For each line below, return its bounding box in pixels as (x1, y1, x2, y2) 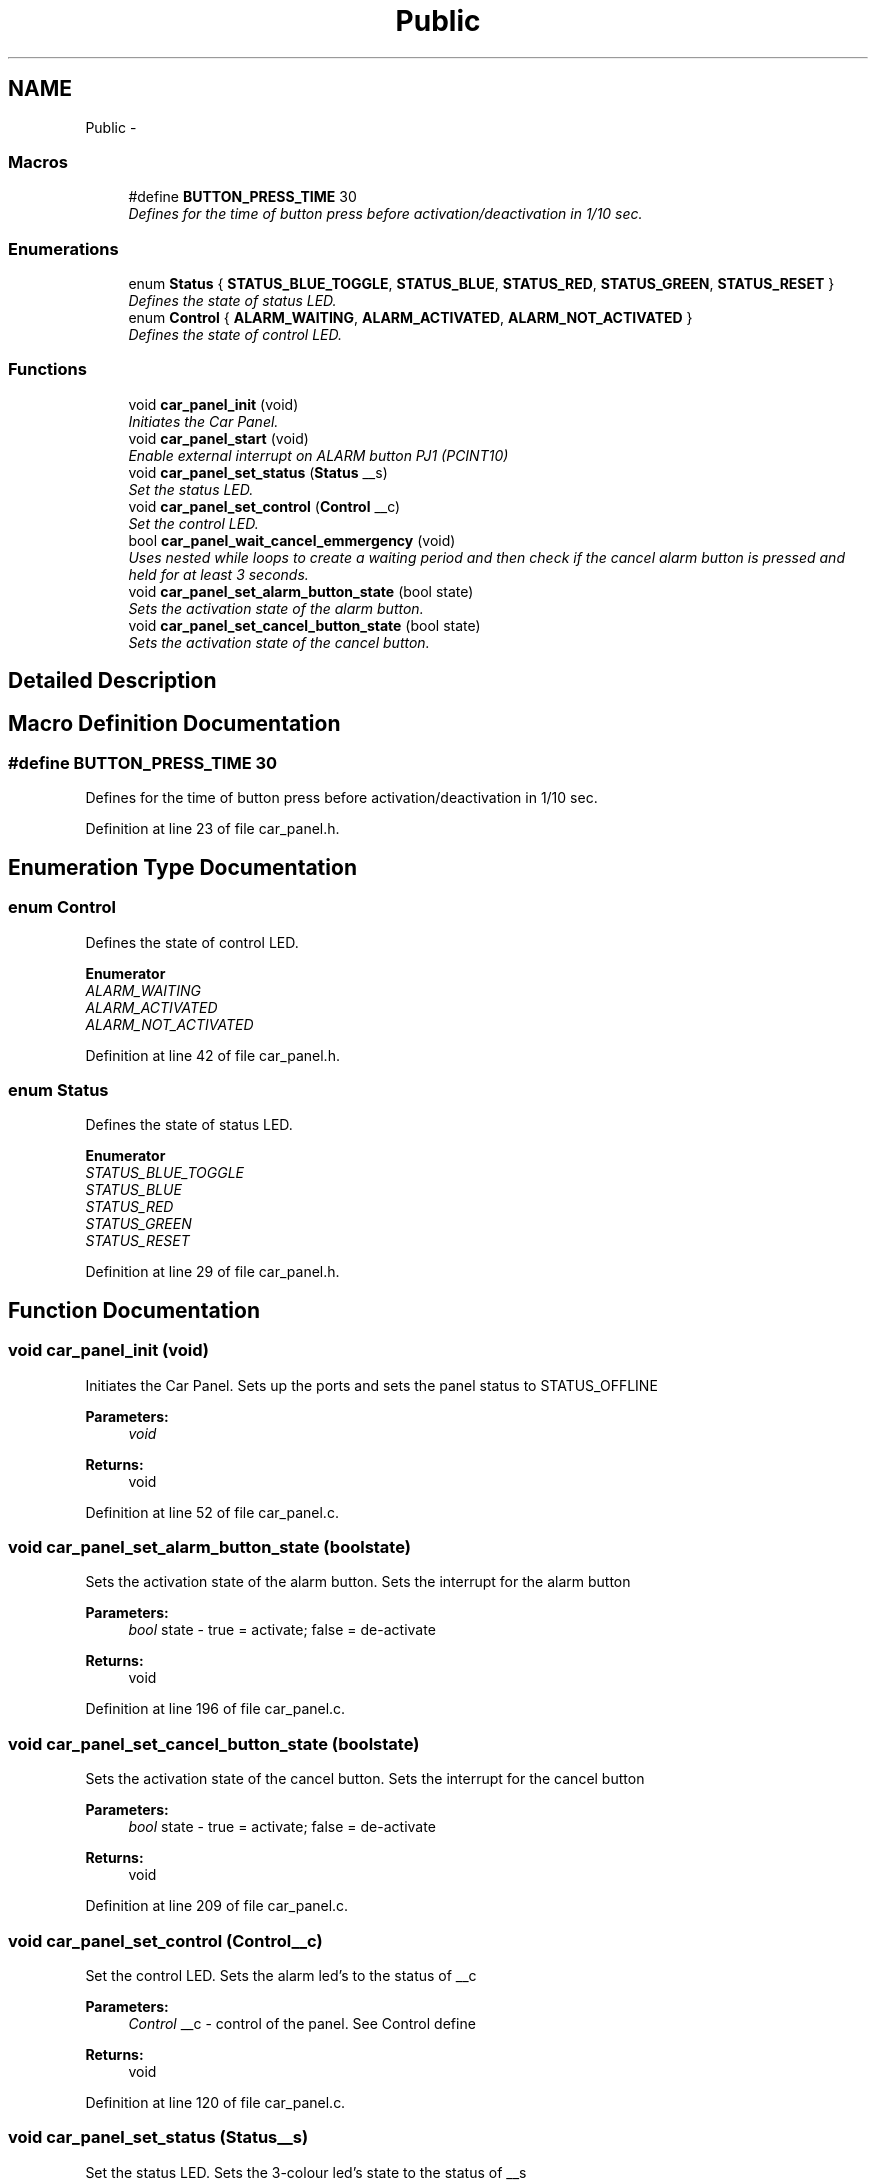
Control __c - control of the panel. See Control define (128, 2014, 476, 2032)
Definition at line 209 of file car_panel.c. (85, 1897, 349, 1915)
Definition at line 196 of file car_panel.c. (85, 1700, 346, 1718)
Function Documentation (8, 1297, 260, 1323)
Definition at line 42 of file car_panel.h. (85, 1046, 340, 1064)
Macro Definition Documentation (8, 710, 341, 736)
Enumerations (8, 238, 119, 259)
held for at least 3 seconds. (128, 565, 309, 583)
